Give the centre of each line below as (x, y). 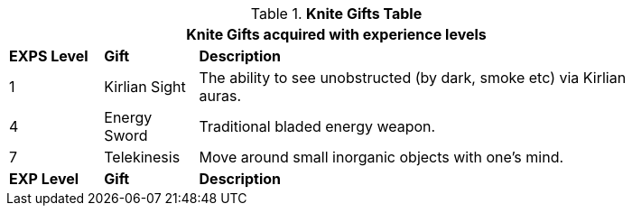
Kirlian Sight (145, 87)
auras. (220, 96)
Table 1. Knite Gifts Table (336, 14)
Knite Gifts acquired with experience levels (336, 34)
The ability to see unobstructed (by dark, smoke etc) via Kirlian (413, 78)
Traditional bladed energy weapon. (317, 126)
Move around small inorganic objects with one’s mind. (381, 157)
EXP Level (44, 179)
